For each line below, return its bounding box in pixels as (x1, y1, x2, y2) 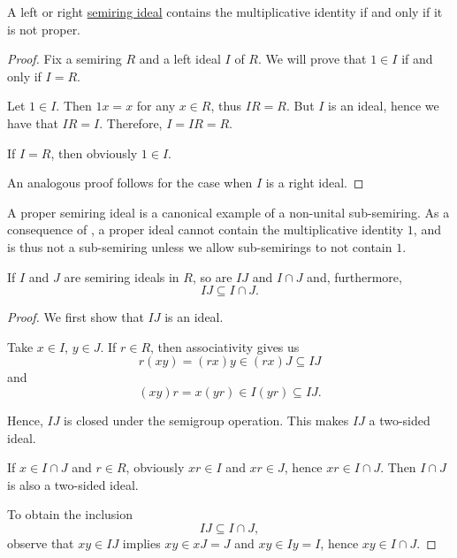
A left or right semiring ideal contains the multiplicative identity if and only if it (7, 3, 443, 20)
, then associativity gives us (150, 337, 300, 355)
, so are (192, 267, 232, 286)
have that (7, 113, 58, 132)
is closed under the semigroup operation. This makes (64, 410, 349, 429)
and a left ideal (139, 50, 221, 68)
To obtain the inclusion (7, 505, 133, 524)
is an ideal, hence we (328, 96, 439, 115)
